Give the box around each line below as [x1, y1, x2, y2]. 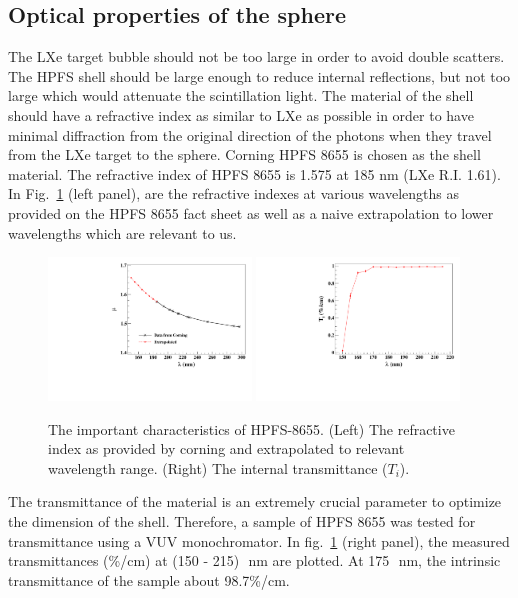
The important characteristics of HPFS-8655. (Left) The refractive [48, 418, 455, 439]
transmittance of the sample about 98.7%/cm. [8, 569, 290, 590]
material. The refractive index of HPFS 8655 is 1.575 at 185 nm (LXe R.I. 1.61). [8, 163, 501, 184]
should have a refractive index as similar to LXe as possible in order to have [8, 104, 474, 125]
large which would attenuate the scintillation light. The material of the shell [8, 85, 474, 106]
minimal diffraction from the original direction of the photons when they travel [8, 124, 492, 145]
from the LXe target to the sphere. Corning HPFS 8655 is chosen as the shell [8, 144, 481, 165]
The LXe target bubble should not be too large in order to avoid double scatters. [8, 46, 505, 67]
